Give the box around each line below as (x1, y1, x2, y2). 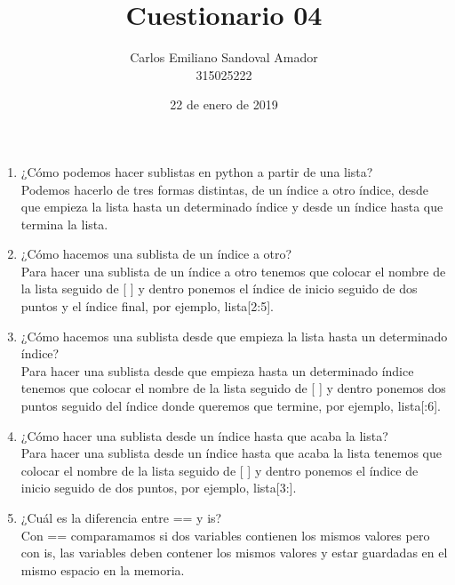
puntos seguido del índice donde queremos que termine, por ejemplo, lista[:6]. (20, 397, 441, 415)
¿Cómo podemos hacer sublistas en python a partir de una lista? (20, 162, 373, 180)
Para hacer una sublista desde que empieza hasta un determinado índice (20, 361, 414, 380)
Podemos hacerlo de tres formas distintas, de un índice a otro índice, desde (20, 180, 428, 198)
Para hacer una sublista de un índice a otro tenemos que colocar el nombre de (20, 261, 446, 280)
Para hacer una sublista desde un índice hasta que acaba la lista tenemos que (20, 444, 443, 462)
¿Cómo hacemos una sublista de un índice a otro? (20, 244, 292, 263)
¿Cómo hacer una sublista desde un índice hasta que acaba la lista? (20, 426, 388, 445)
